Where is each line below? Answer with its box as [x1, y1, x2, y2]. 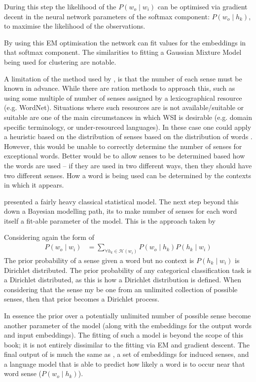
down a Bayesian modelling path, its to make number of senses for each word [4, 206, 237, 216]
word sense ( [4, 368, 42, 379]
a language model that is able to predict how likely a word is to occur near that [4, 358, 245, 369]
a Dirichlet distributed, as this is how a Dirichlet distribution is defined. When [4, 274, 241, 285]
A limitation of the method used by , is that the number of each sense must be [4, 73, 242, 83]
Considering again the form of [4, 232, 94, 242]
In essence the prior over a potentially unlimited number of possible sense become [4, 310, 251, 320]
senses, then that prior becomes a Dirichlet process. [4, 294, 159, 304]
